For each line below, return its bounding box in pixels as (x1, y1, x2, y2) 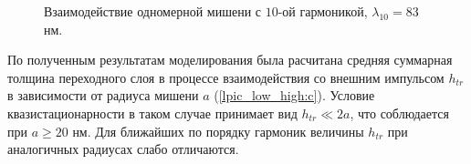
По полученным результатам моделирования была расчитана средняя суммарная (7, 50, 453, 69)
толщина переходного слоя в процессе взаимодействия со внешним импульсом (7, 67, 445, 87)
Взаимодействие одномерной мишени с (44, 2, 262, 20)
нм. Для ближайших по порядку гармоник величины (72, 121, 364, 140)
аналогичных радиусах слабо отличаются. (7, 139, 239, 159)
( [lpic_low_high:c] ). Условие (214, 86, 375, 105)
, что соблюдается (350, 103, 449, 122)
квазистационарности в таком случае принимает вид (7, 103, 298, 122)
